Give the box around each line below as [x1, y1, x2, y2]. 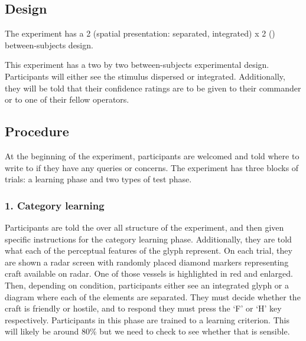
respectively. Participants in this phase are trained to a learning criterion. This [5, 313, 289, 326]
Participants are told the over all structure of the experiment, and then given [5, 221, 284, 233]
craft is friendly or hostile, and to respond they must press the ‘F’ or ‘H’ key [5, 302, 282, 314]
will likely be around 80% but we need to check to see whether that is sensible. [5, 325, 290, 337]
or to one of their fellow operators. [5, 93, 129, 106]
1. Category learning [5, 198, 105, 212]
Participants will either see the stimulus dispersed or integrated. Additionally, [5, 70, 285, 82]
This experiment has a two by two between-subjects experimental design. [5, 58, 269, 71]
